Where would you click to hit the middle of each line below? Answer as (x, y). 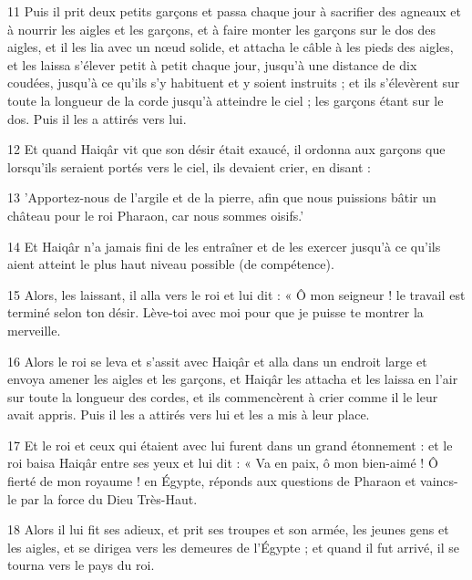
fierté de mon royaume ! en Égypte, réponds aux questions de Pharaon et (212, 481)
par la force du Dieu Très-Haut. (109, 498)
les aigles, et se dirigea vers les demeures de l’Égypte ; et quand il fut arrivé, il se (233, 547)
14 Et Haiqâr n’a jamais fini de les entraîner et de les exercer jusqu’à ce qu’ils (224, 246)
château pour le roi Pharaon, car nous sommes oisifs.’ (156, 215)
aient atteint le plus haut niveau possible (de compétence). (171, 264)
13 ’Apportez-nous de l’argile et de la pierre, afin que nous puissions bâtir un (222, 197)
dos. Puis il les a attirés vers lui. (97, 118)
